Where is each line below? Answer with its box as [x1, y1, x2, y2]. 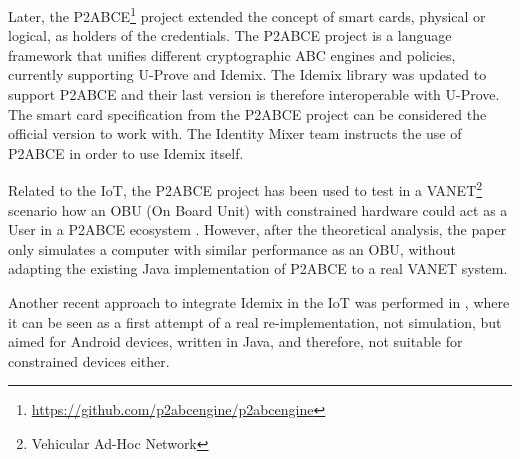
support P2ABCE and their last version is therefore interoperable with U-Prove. [8, 84, 500, 105]
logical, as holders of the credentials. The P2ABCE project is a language [8, 25, 452, 46]
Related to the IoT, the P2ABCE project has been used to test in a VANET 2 [8, 177, 483, 201]
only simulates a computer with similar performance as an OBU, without [8, 238, 456, 259]
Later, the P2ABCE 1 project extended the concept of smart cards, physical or [8, 3, 486, 26]
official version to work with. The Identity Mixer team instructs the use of [8, 123, 462, 144]
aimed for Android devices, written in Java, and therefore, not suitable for [8, 331, 463, 352]
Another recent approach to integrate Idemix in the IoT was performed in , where [8, 292, 510, 313]
